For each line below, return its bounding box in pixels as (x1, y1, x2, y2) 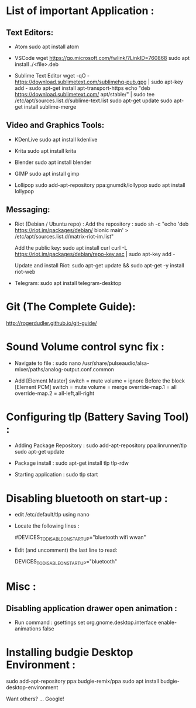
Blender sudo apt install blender (14, 159, 92, 166)
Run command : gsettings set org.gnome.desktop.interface (14, 619, 157, 626)
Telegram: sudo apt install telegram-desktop (14, 279, 122, 286)
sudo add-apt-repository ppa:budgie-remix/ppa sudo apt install (6, 677, 159, 684)
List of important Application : (6, 4, 154, 18)
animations (14, 625, 42, 632)
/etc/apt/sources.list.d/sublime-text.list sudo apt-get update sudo (14, 97, 173, 104)
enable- (157, 619, 177, 626)
